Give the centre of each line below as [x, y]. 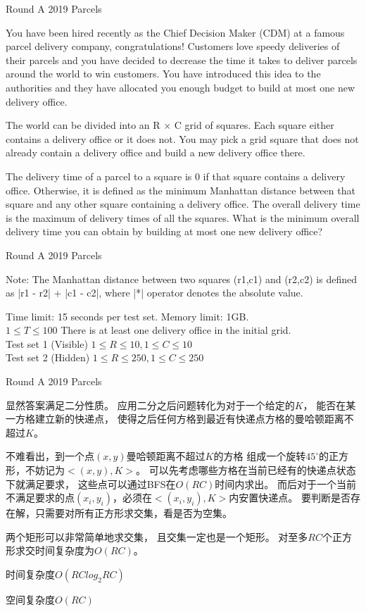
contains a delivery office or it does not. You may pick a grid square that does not [182, 138]
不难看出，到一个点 [50, 456]
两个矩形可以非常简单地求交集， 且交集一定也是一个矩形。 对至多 [157, 536]
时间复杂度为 [64, 550]
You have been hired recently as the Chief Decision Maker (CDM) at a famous [175, 32]
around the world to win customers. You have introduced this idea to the [163, 74]
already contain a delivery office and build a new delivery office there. [156, 152]
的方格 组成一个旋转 [260, 456]
